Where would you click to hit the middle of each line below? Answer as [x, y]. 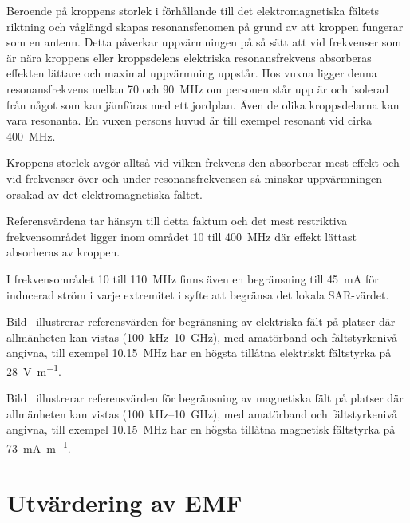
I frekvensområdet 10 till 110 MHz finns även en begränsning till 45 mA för [193, 278]
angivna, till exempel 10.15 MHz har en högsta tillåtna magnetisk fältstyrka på [201, 429]
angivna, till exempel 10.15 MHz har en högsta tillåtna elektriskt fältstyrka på [199, 353]
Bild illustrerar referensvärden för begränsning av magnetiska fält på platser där [205, 398]
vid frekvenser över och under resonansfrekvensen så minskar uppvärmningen [194, 178]
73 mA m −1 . [39, 446]
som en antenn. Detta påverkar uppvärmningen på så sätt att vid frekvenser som [204, 42]
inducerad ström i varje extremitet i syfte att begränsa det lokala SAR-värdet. [198, 294]
